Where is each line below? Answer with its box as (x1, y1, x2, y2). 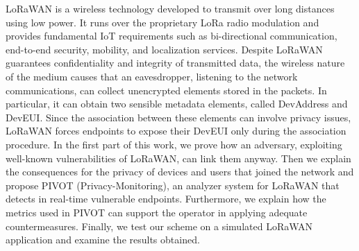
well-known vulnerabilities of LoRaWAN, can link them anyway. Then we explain (6, 150, 351, 165)
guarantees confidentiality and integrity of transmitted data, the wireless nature (6, 55, 345, 70)
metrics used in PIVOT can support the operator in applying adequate (6, 205, 308, 219)
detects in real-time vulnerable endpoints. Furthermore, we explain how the (6, 191, 326, 206)
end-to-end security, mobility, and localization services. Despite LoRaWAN (6, 42, 323, 56)
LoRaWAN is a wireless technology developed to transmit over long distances (6, 1, 335, 15)
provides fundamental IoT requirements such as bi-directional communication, (6, 28, 337, 43)
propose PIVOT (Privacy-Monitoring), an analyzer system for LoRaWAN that (6, 178, 340, 192)
